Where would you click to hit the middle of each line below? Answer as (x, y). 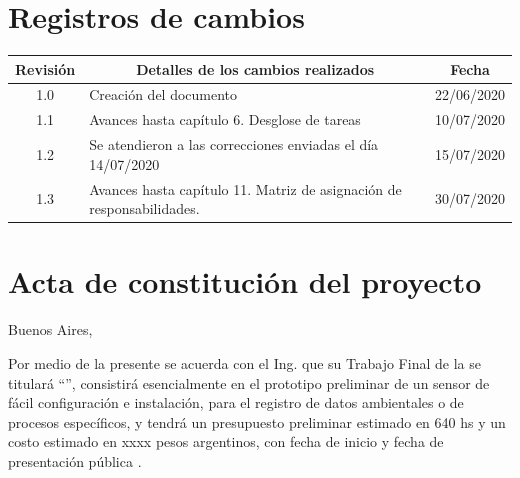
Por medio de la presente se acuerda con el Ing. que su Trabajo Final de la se (244, 363)
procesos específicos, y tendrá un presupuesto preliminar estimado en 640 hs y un (257, 421)
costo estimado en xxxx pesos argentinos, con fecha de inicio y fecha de (226, 441)
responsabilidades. (144, 208)
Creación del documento (163, 94)
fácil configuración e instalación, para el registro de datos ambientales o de (236, 402)
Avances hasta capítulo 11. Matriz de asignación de (245, 188)
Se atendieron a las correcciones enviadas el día (234, 144)
